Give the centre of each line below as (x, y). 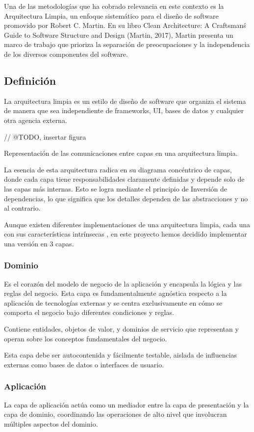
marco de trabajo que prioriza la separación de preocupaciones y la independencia (127, 44)
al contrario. (22, 208)
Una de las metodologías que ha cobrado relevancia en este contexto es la (114, 6)
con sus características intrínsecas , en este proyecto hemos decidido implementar (126, 234)
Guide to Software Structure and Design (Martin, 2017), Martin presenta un (119, 35)
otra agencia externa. (36, 120)
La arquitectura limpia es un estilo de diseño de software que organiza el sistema (125, 101)
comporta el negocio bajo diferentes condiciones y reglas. (89, 312)
